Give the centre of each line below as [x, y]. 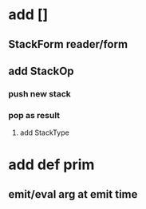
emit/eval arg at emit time [73, 194]
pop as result [34, 115]
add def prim [51, 165]
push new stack [40, 93]
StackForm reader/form [68, 44]
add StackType [44, 132]
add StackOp [41, 71]
